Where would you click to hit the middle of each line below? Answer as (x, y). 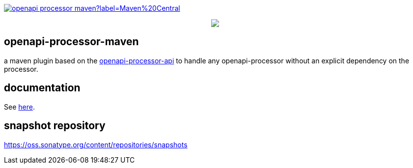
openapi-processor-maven (71, 42)
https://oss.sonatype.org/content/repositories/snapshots (96, 144)
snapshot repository (55, 126)
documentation (42, 88)
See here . (19, 107)
